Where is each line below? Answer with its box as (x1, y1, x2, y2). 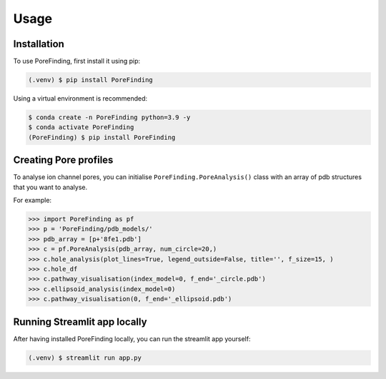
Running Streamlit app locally (13, 315, 147, 328)
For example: (13, 196, 52, 205)
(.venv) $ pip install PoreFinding (28, 76, 153, 84)
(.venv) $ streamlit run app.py (28, 353, 142, 362)
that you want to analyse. (13, 183, 88, 191)
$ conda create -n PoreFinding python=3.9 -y (28, 113, 191, 121)
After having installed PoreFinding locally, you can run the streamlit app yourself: (13, 334, 251, 343)
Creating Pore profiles (13, 154, 114, 166)
